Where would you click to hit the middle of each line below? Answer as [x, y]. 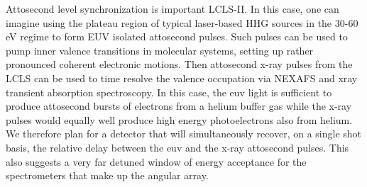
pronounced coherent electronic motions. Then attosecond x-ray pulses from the [179, 64]
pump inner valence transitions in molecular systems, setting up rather [160, 50]
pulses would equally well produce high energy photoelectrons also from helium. [179, 119]
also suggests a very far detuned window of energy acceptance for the [156, 161]
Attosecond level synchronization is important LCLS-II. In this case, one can [172, 8]
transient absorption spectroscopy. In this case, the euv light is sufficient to [169, 92]
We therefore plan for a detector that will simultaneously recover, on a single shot [184, 134]
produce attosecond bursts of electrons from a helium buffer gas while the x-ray [179, 106]
